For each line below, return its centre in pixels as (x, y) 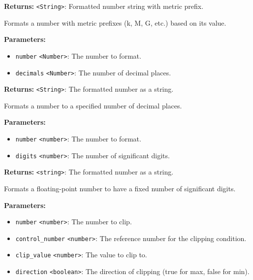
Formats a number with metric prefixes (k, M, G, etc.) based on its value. (115, 22)
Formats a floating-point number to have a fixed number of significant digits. (120, 188)
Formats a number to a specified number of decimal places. (93, 105)
